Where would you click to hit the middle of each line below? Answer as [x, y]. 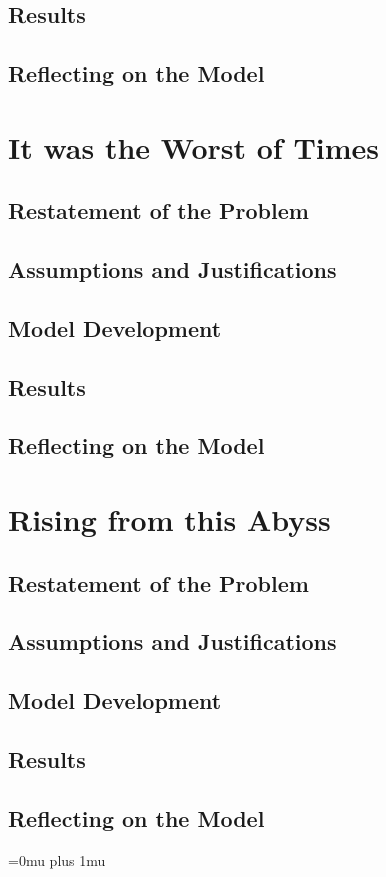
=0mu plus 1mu [57, 859]
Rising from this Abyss [169, 519]
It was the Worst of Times [194, 146]
